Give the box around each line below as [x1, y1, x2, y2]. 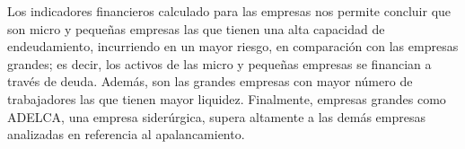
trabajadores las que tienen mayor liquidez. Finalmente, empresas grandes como [7, 89, 446, 108]
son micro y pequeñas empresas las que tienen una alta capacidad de [7, 19, 385, 38]
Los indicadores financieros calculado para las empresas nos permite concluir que [7, 2, 452, 20]
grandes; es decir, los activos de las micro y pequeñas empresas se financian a [7, 54, 432, 73]
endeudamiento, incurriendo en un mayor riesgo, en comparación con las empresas [7, 37, 459, 56]
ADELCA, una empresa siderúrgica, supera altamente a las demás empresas [7, 107, 426, 126]
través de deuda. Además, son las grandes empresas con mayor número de [7, 72, 413, 91]
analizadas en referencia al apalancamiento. [7, 125, 245, 144]
